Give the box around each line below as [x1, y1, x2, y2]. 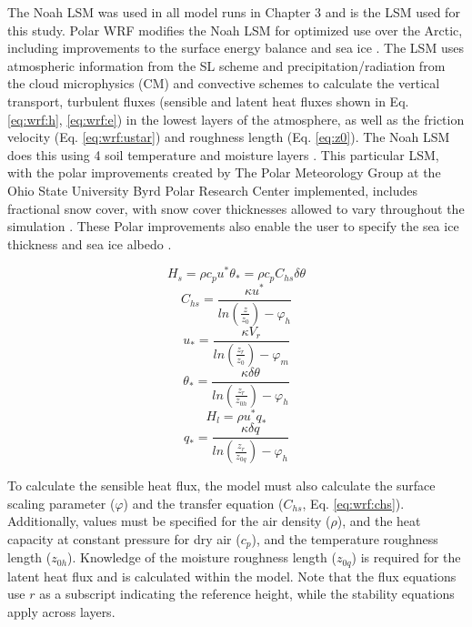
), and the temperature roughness [251, 529, 438, 548]
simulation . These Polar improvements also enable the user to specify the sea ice [7, 217, 459, 236]
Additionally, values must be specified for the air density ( [7, 511, 331, 531]
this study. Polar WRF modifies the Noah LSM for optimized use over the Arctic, [7, 20, 463, 39]
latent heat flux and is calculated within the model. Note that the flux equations [7, 566, 457, 585]
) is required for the [351, 548, 461, 567]
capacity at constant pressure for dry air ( [7, 529, 241, 548]
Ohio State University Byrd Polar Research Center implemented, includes [7, 180, 417, 199]
